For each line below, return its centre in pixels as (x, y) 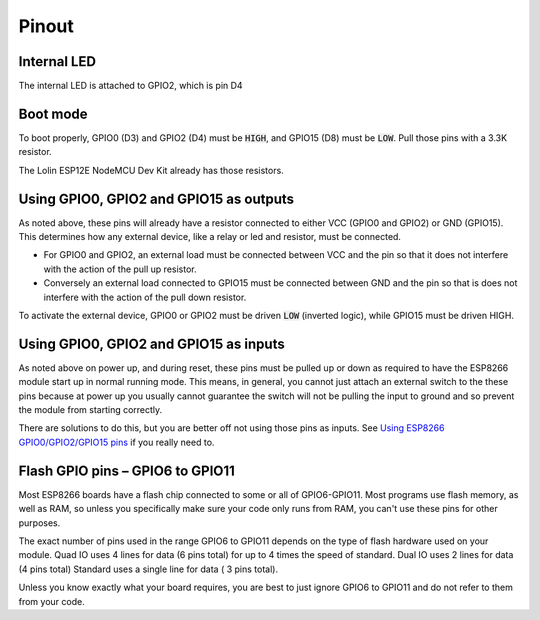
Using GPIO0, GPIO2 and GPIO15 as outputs (156, 198)
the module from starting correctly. (90, 410)
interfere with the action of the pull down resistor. (145, 297)
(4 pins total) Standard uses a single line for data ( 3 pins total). (148, 569)
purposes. (39, 522)
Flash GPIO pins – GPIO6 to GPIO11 (126, 470)
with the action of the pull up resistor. (120, 269)
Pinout (46, 26)
